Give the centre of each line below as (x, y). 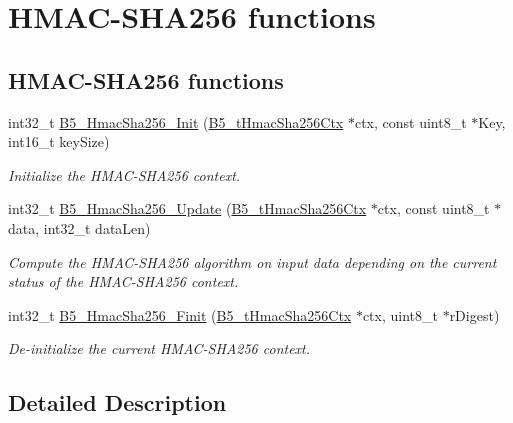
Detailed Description (117, 402)
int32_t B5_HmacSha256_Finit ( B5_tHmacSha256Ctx (180, 314)
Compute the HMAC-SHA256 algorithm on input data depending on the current (252, 261)
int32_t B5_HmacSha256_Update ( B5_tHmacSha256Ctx (187, 208)
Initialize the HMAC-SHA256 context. (124, 174)
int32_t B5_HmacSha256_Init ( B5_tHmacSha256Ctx (176, 121)
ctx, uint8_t (400, 314)
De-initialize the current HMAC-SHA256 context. (159, 348)
